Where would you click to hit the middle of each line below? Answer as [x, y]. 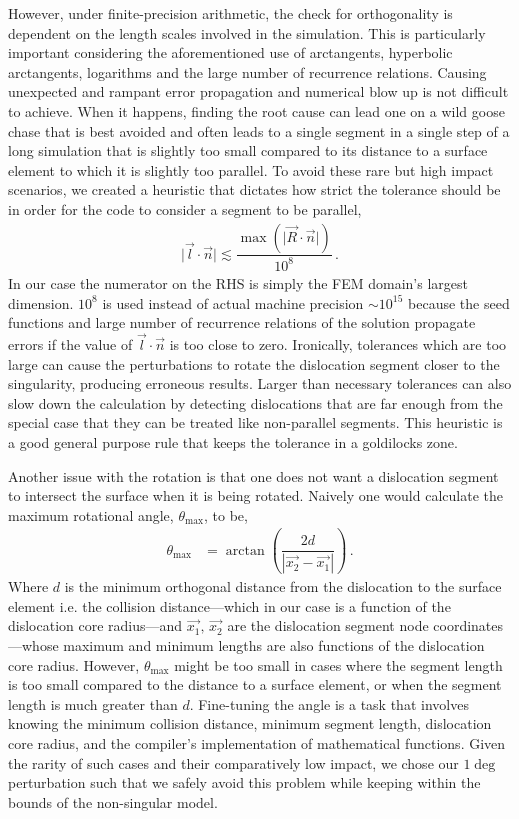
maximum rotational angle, [91, 514]
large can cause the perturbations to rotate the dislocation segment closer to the [254, 363]
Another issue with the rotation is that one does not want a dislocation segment [253, 475]
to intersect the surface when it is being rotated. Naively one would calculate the [255, 495]
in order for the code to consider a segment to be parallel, [185, 208]
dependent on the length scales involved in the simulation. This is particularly [247, 32]
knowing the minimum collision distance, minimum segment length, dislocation [250, 723]
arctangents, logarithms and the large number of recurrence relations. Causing [247, 71]
